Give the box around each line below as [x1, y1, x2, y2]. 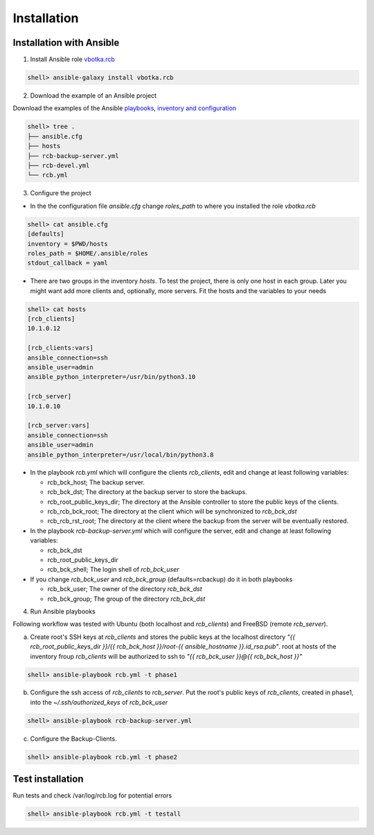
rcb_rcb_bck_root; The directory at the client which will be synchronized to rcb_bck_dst [47, 507, 297, 516]
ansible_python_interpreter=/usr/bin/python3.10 [27, 373, 196, 381]
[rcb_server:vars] [27, 421, 90, 430]
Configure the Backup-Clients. [30, 735, 117, 743]
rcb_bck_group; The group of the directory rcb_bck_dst [47, 595, 206, 603]
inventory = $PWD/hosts [27, 240, 109, 247]
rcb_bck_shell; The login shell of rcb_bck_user [47, 565, 179, 574]
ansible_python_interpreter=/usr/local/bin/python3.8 [27, 450, 214, 459]
